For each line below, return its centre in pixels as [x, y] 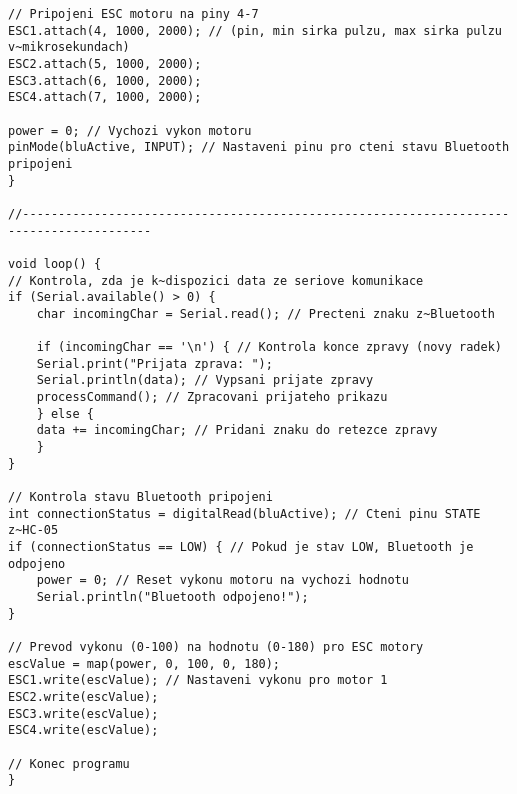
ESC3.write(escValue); [83, 713]
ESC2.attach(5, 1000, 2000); [105, 63]
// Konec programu [69, 763]
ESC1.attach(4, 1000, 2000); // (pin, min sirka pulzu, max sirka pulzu [255, 30]
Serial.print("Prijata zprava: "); [154, 363]
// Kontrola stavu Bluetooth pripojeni [140, 497]
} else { [65, 413]
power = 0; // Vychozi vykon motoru [130, 130]
